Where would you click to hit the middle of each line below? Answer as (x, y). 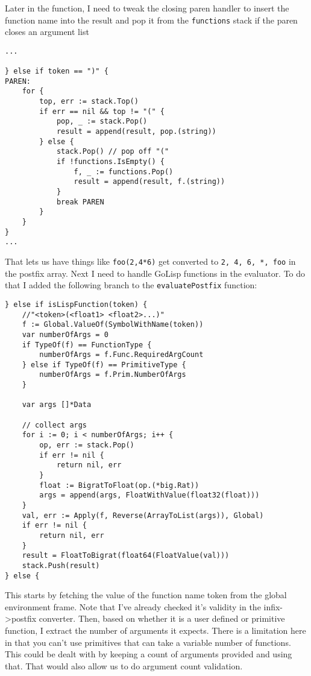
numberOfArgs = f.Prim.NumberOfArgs (113, 375)
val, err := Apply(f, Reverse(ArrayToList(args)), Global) (143, 515)
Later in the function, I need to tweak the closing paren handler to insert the (147, 8)
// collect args (55, 425)
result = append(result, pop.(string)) (136, 132)
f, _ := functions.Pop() (124, 172)
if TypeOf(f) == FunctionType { (87, 345)
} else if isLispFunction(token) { (76, 304)
